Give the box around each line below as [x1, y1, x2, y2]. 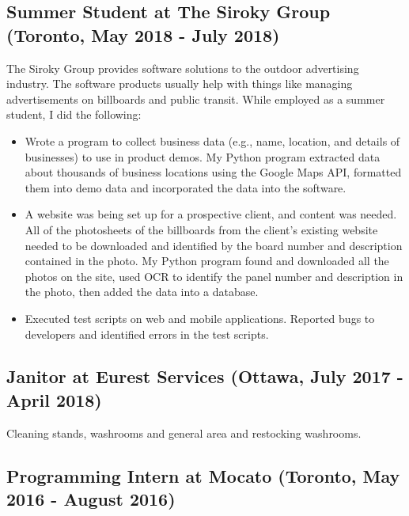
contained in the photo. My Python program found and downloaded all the [25, 252, 389, 269]
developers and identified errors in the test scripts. [25, 325, 269, 342]
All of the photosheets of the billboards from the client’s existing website [25, 221, 378, 237]
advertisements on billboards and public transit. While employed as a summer [6, 90, 385, 107]
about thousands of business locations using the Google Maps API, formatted [25, 164, 402, 180]
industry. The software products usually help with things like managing [6, 75, 353, 92]
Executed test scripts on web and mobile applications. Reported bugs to [25, 309, 375, 326]
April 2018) [6, 387, 102, 412]
